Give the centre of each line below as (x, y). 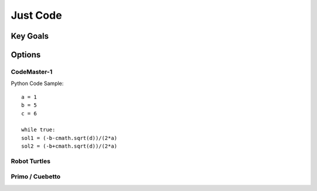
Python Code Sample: (37, 83)
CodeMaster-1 (32, 71)
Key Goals (30, 36)
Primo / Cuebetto (36, 177)
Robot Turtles (31, 161)
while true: (38, 130)
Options (26, 55)
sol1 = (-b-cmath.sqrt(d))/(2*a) (69, 138)
